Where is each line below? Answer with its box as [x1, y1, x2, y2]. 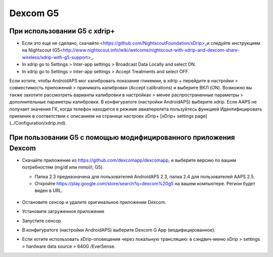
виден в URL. [34, 187, 63, 194]
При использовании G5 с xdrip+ [9, 27, 115, 35]
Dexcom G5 [9, 8, 59, 19]
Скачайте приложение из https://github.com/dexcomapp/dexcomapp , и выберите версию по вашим [22, 157, 236, 163]
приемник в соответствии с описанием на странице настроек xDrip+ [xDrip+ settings [9, 113, 194, 119]
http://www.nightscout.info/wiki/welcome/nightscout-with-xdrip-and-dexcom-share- [62, 47, 240, 53]
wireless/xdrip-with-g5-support [22, 54, 88, 60]
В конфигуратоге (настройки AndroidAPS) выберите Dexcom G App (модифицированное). [22, 227, 216, 233]
